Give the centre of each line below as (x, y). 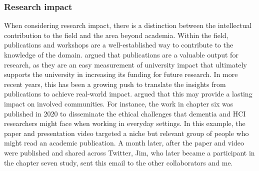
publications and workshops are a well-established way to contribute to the (119, 45)
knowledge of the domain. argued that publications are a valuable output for (121, 54)
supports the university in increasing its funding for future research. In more (121, 74)
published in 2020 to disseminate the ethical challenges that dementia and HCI (125, 113)
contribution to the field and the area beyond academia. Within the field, (116, 35)
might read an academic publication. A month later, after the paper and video (124, 143)
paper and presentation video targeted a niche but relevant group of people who (126, 133)
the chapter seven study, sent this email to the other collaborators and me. (118, 162)
